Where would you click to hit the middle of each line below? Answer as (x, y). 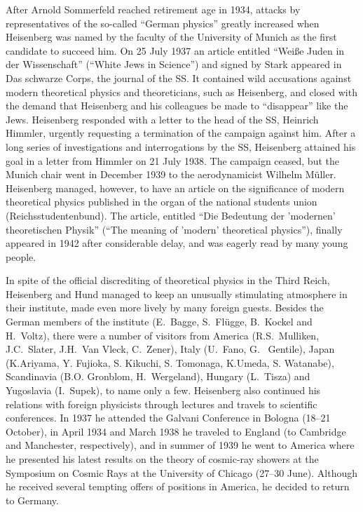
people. (21, 256)
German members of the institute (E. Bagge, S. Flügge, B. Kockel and (159, 322)
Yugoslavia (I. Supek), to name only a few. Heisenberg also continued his (163, 390)
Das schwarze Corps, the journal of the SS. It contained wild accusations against (179, 78)
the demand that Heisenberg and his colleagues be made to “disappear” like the (177, 106)
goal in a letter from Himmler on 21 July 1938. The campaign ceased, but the (172, 160)
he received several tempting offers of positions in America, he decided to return (178, 486)
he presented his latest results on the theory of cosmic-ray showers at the (162, 459)
